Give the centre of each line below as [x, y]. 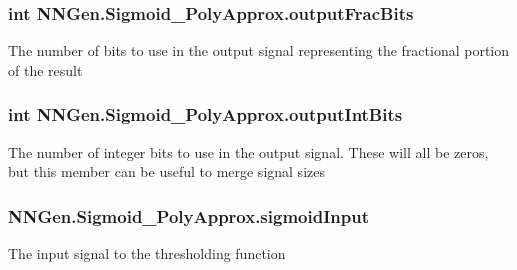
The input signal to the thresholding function [147, 253]
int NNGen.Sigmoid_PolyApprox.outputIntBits [205, 114]
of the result [45, 69]
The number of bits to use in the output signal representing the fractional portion [259, 50]
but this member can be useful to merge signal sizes [166, 171]
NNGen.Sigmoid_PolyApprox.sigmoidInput [188, 215]
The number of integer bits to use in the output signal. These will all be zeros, [248, 151]
